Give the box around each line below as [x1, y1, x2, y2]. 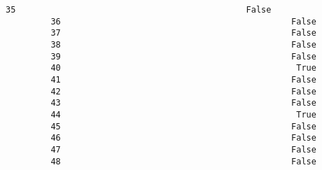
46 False [50, 133, 316, 143]
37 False [50, 28, 316, 38]
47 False [50, 144, 316, 155]
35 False [6, 5, 272, 15]
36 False [50, 16, 316, 27]
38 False [50, 39, 316, 50]
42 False [50, 86, 316, 97]
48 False [50, 156, 316, 167]
